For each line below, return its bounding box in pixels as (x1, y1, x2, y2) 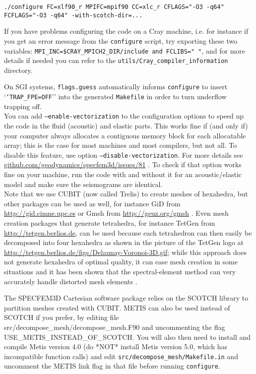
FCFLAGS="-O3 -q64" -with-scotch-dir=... (4, 11, 143, 19)
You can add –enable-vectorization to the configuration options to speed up (4, 111, 244, 121)
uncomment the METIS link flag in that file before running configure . (4, 361, 220, 371)
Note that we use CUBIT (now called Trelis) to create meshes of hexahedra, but (4, 188, 248, 199)
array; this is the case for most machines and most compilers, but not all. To (4, 140, 237, 150)
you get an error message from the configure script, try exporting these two (4, 35, 238, 46)
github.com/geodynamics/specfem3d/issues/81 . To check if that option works (4, 159, 242, 170)
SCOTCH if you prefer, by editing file (4, 312, 119, 322)
